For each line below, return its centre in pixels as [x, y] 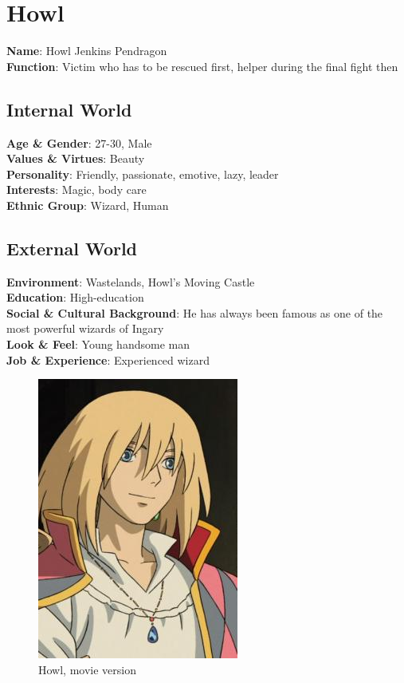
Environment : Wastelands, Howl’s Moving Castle [131, 281]
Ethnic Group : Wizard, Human [88, 205]
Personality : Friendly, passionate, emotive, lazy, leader [143, 174]
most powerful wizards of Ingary [85, 328]
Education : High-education [75, 297]
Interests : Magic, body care [76, 190]
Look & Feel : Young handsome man [98, 344]
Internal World [69, 109]
